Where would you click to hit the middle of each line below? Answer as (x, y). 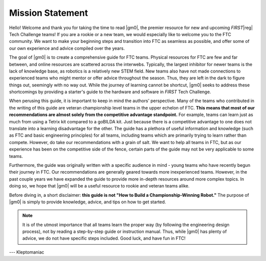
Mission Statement (49, 13)
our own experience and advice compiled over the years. (67, 48)
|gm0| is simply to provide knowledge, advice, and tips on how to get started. (87, 202)
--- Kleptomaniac (27, 252)
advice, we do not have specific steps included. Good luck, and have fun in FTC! (104, 238)
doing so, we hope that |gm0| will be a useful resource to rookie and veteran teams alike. (99, 186)
